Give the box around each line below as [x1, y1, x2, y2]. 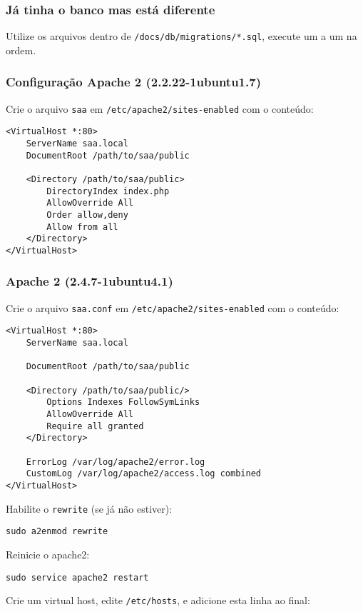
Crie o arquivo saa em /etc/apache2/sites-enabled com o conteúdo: [6, 101, 314, 116]
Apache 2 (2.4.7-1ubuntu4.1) [6, 272, 173, 290]
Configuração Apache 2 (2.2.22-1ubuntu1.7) [6, 73, 261, 91]
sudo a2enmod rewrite [6, 526, 108, 537]
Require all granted [46, 421, 144, 431]
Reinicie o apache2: [6, 546, 90, 561]
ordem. [6, 42, 36, 57]
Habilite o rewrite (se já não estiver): [6, 501, 173, 516]
